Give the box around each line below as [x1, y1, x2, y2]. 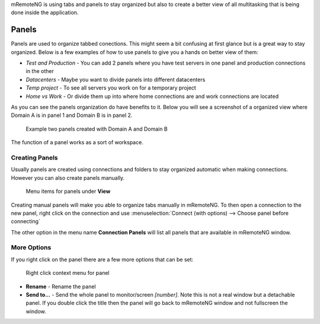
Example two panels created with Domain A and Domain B [25, 125, 168, 132]
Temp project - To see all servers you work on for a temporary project [25, 84, 197, 91]
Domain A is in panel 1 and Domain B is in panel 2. [11, 112, 133, 119]
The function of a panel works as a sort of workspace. [11, 139, 143, 146]
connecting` [11, 218, 41, 225]
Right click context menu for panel [25, 269, 110, 277]
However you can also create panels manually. [11, 174, 125, 181]
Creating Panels [11, 153, 59, 161]
